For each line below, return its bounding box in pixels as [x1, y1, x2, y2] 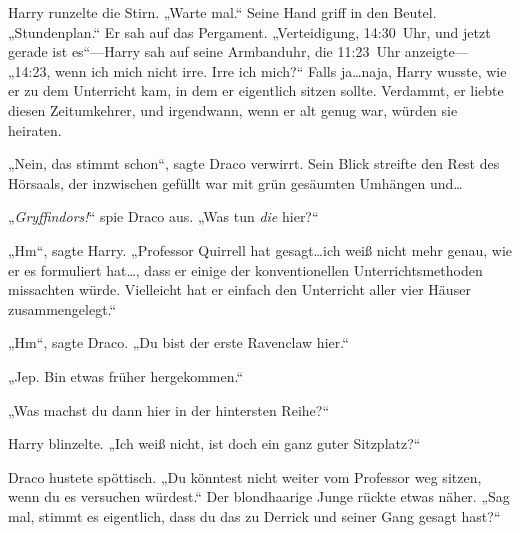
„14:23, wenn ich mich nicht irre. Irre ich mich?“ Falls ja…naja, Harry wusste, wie [8, 60, 507, 81]
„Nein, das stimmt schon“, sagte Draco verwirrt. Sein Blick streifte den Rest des [8, 153, 500, 174]
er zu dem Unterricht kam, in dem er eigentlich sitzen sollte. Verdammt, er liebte [8, 80, 504, 101]
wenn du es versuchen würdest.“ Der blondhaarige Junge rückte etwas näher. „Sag [8, 486, 510, 507]
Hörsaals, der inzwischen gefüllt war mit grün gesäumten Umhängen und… [8, 172, 463, 193]
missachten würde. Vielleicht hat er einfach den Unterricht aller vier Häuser [8, 279, 471, 300]
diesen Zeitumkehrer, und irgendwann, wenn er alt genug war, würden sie [8, 99, 458, 120]
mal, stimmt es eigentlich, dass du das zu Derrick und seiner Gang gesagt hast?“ [8, 505, 501, 526]
